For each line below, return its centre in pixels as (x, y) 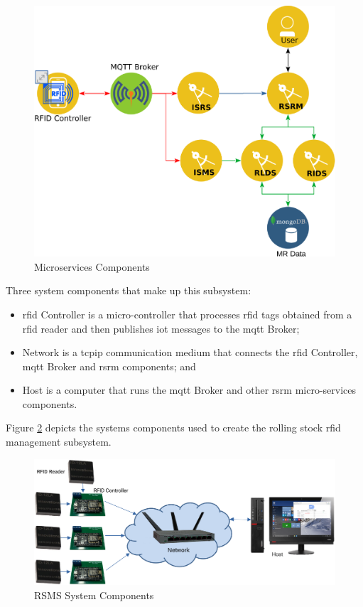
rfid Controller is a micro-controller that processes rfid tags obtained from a (187, 314)
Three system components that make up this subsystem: (129, 290)
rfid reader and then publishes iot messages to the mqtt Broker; (161, 328)
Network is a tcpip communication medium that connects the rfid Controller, (190, 352)
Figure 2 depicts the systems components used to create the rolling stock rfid (173, 428)
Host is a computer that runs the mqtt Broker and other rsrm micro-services (189, 390)
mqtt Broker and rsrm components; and (109, 366)
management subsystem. (59, 442)
